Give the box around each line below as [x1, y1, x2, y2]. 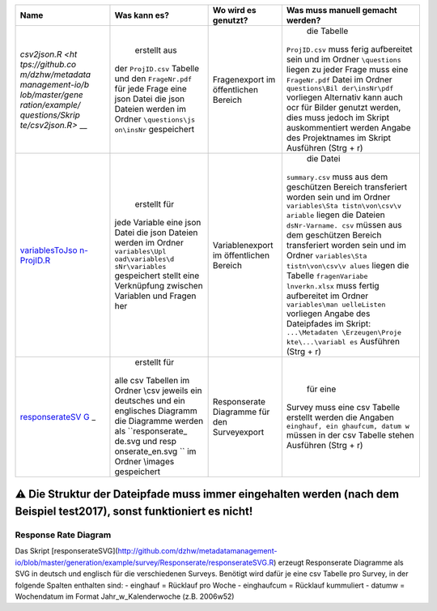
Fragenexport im [212, 74, 276, 85]
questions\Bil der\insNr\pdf [286, 84, 394, 92]
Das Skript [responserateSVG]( [15, 546, 118, 556]
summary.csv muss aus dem [286, 171, 388, 182]
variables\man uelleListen [286, 301, 386, 309]
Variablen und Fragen [114, 290, 197, 301]
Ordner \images [114, 456, 175, 467]
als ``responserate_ [114, 425, 188, 437]
